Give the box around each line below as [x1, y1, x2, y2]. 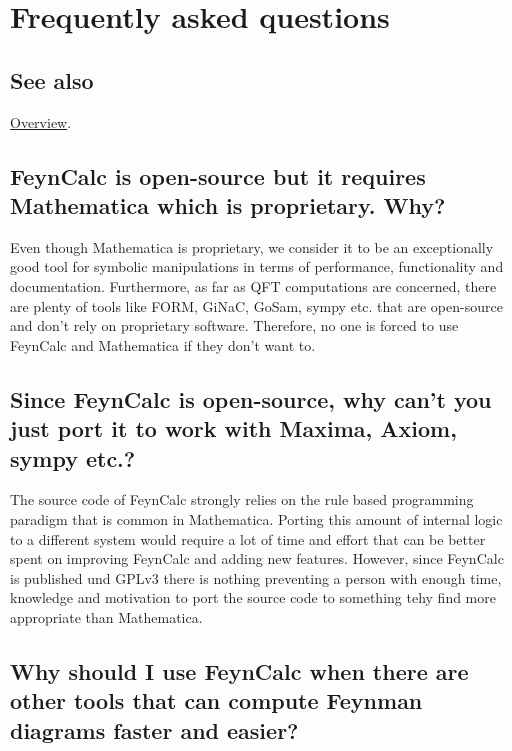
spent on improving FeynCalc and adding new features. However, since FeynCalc [10, 548, 504, 569]
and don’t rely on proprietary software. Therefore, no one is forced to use [10, 315, 459, 336]
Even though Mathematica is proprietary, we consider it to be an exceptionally [10, 236, 494, 257]
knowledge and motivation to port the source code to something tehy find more [10, 587, 496, 608]
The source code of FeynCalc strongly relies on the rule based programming [10, 489, 474, 510]
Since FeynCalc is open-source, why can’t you [10, 383, 492, 414]
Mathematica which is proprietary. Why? [10, 189, 446, 220]
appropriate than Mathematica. [10, 606, 203, 627]
